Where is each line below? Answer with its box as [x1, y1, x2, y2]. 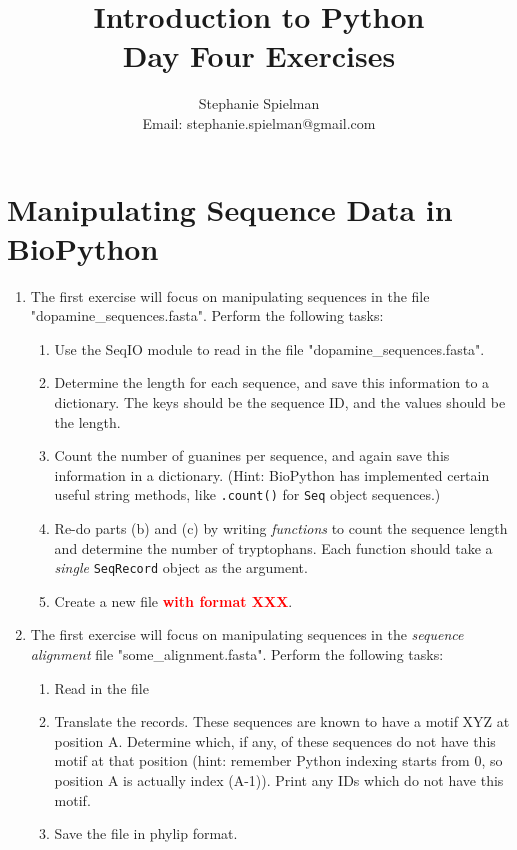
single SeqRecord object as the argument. [54, 557, 308, 578]
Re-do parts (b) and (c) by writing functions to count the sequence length [54, 518, 508, 539]
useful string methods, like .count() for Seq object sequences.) [54, 484, 441, 505]
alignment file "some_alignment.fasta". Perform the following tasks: [30, 644, 444, 665]
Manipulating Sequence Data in [7, 188, 453, 229]
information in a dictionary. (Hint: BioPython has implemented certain [54, 464, 490, 485]
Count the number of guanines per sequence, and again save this [54, 445, 450, 466]
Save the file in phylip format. [54, 823, 238, 844]
